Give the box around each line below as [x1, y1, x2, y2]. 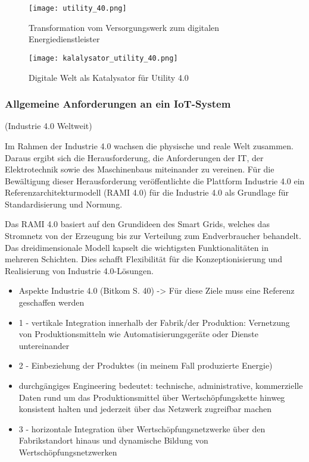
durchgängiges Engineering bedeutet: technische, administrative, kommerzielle [18, 379, 303, 391]
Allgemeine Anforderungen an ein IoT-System [5, 96, 231, 111]
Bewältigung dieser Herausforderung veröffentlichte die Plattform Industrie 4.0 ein [5, 174, 305, 187]
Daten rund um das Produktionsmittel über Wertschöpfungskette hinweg [18, 391, 285, 403]
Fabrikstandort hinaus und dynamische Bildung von [18, 434, 208, 447]
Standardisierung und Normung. [5, 197, 123, 210]
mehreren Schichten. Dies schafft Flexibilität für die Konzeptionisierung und [5, 253, 282, 265]
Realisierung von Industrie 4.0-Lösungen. [5, 264, 154, 276]
